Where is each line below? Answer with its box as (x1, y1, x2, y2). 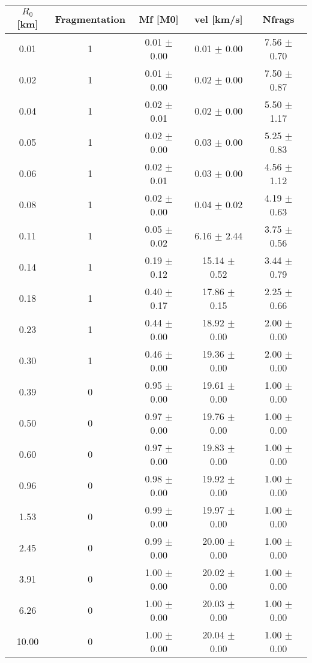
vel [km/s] (194, 12, 243, 26)
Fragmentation (55, 12, 125, 26)
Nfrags (262, 12, 295, 26)
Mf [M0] (139, 12, 179, 26)
